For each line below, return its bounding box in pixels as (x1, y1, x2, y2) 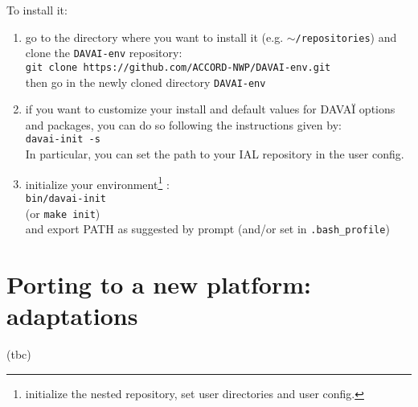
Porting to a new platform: (6, 268, 311, 301)
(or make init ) (25, 204, 100, 221)
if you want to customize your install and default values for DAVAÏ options (25, 101, 395, 117)
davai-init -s (25, 134, 100, 146)
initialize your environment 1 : (25, 173, 170, 192)
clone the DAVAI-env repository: (25, 44, 182, 61)
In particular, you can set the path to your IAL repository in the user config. (25, 146, 404, 162)
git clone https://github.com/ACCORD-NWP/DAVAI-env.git (25, 61, 331, 73)
